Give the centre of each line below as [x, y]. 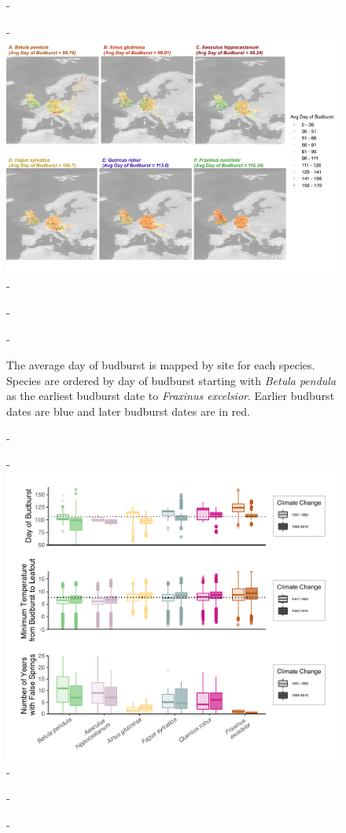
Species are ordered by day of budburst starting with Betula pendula [171, 380]
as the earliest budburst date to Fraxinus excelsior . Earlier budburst [171, 396]
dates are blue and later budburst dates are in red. [129, 411]
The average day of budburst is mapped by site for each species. [161, 365]
